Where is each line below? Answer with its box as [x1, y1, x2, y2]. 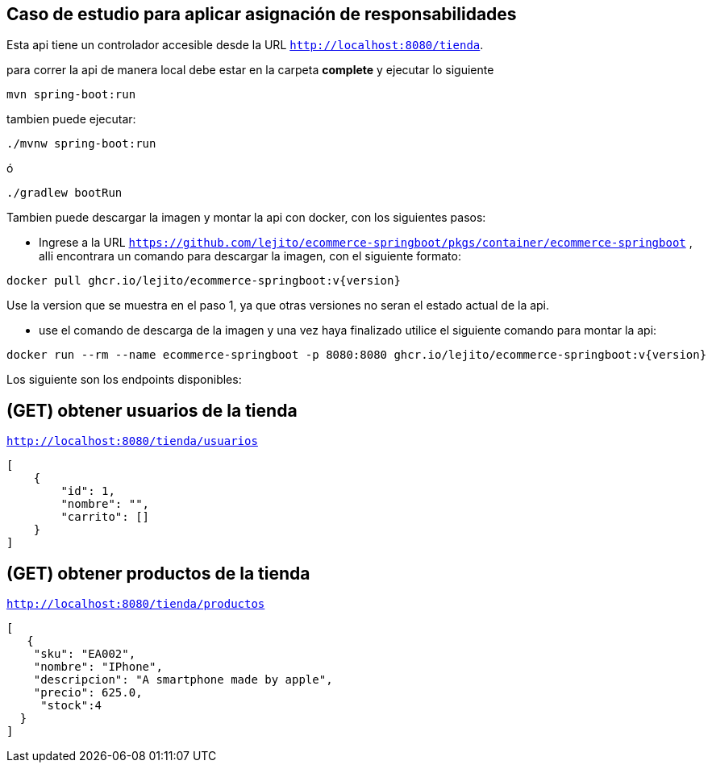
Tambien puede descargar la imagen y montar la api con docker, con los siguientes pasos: [6, 210, 486, 225]
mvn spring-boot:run [6, 88, 136, 102]
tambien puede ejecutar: [6, 112, 136, 127]
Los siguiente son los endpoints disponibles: [6, 372, 242, 387]
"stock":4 [40, 699, 102, 713]
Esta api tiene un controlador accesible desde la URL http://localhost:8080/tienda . [6, 38, 484, 52]
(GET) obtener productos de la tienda [6, 563, 310, 584]
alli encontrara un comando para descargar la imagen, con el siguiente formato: [39, 249, 461, 264]
